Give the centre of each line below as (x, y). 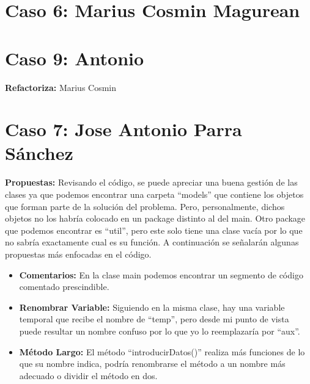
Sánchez (39, 153)
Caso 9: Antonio (75, 58)
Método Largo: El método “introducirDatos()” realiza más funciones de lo (162, 351)
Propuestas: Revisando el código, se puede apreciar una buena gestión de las (151, 182)
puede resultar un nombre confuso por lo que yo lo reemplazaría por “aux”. (160, 331)
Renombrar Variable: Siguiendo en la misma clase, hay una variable (152, 307)
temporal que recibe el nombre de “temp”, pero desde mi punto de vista (154, 319)
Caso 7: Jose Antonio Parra (124, 129)
